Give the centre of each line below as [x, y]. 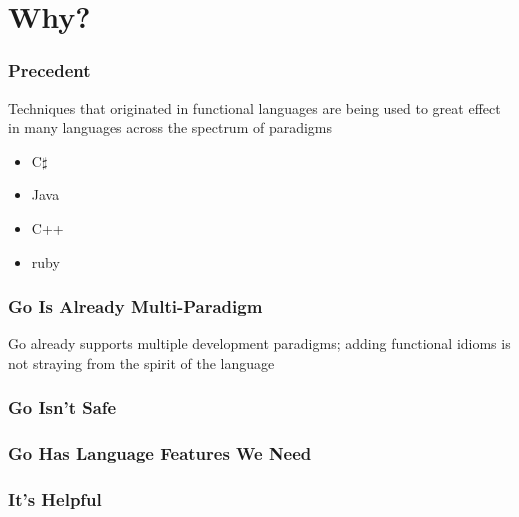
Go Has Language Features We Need [160, 453]
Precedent [49, 70]
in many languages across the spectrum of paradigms [170, 127]
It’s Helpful [55, 499]
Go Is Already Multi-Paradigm [135, 306]
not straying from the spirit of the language [141, 362]
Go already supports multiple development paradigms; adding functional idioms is [259, 343]
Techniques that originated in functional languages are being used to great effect [254, 107]
